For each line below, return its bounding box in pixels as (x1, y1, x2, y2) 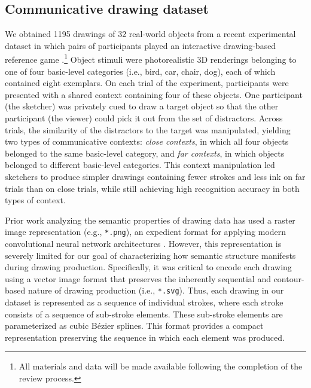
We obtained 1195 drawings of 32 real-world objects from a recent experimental (5, 28, 296, 40)
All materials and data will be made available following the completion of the (19, 360, 303, 372)
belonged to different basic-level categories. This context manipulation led (5, 158, 275, 171)
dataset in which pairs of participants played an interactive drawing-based (5, 39, 276, 51)
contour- (273, 272, 304, 285)
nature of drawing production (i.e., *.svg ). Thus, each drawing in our (28, 284, 284, 297)
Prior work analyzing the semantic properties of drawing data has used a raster (5, 213, 295, 226)
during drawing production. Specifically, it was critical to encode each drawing (5, 261, 292, 273)
